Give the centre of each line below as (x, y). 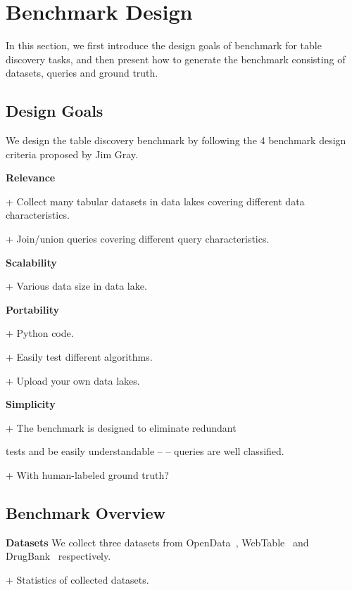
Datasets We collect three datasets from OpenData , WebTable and (157, 542)
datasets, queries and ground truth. (82, 73)
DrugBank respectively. (58, 556)
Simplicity (31, 404)
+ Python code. (40, 333)
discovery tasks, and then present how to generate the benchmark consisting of (176, 59)
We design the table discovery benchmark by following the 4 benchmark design (176, 140)
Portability (32, 309)
